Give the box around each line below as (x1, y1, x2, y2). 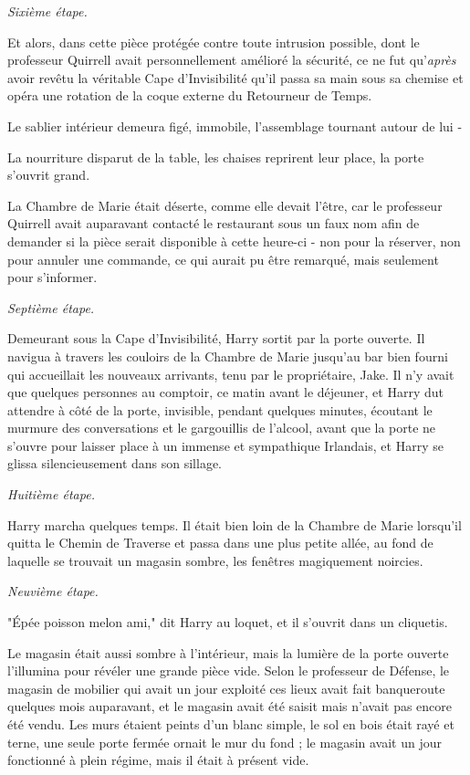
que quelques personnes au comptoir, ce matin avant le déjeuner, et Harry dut (7, 382, 444, 402)
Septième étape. (7, 298, 95, 317)
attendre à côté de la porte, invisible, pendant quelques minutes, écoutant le (7, 400, 433, 419)
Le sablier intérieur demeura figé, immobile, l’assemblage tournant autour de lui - (7, 116, 463, 135)
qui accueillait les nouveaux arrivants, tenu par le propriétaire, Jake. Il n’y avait (7, 364, 454, 383)
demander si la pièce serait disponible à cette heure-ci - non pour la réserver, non (7, 231, 461, 250)
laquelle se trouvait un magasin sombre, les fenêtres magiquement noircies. (7, 550, 423, 570)
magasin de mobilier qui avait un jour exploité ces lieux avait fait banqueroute (7, 678, 445, 697)
